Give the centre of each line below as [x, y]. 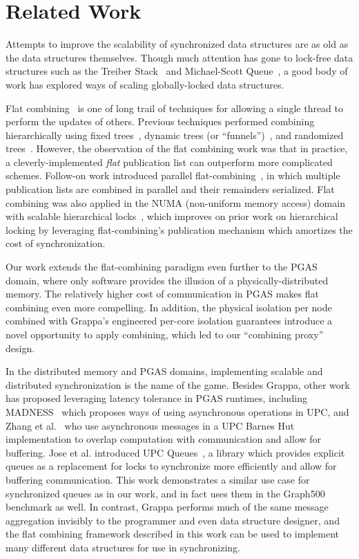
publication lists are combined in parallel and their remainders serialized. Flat [170, 189]
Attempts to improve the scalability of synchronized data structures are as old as [177, 44]
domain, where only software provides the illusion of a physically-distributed [167, 280]
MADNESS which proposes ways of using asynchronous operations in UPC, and [177, 411]
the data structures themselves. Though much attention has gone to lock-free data [179, 57]
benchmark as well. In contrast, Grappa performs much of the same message [167, 507]
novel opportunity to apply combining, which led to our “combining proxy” [165, 334]
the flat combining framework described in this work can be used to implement [172, 534]
